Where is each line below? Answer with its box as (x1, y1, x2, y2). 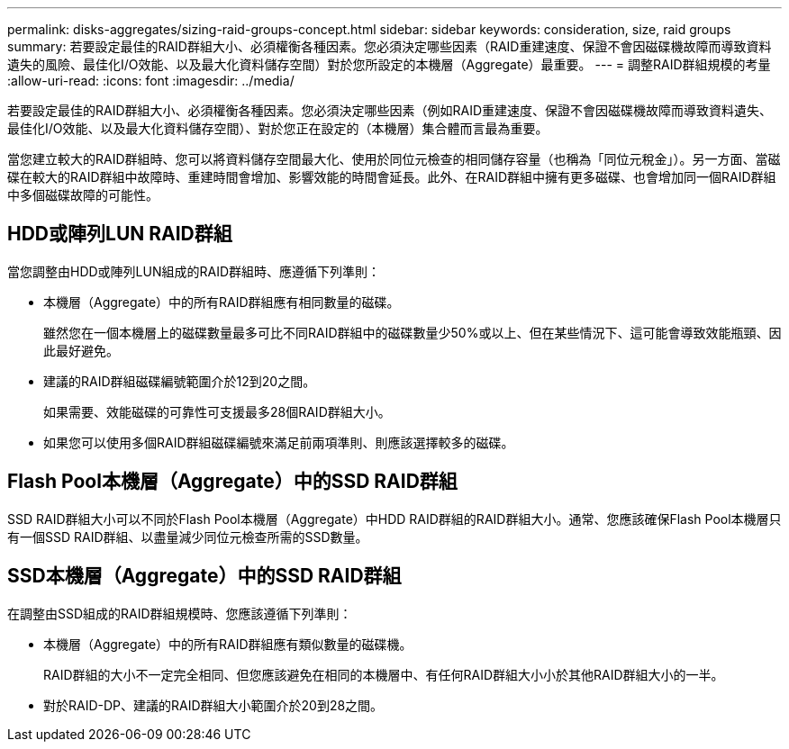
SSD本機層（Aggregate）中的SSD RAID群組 (7, 564, 402, 588)
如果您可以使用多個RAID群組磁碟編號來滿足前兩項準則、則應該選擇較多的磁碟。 (43, 434, 514, 450)
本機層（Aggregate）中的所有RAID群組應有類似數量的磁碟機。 (43, 636, 413, 652)
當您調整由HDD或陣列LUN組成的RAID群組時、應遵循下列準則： (7, 263, 381, 279)
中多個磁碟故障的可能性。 (7, 187, 159, 203)
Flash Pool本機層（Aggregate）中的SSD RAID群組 (7, 470, 458, 493)
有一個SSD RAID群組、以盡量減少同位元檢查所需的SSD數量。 (7, 528, 368, 545)
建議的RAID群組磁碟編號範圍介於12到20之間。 (43, 373, 316, 389)
